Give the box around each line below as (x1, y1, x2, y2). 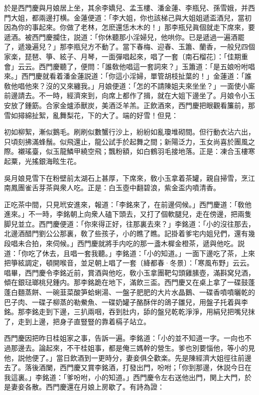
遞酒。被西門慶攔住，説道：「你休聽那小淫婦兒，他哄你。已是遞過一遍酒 (4, 31, 238, 42)
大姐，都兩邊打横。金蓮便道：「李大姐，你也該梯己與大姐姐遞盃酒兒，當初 (10, 12, 252, 22)
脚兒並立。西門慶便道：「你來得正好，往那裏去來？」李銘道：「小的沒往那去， (4, 218, 255, 229)
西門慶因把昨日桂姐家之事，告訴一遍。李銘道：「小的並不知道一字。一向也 (4, 333, 245, 343)
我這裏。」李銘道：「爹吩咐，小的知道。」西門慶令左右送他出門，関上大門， (4, 372, 245, 382)
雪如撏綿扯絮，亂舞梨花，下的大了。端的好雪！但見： (4, 110, 178, 120)
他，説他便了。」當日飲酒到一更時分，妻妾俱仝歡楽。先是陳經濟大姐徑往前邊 (4, 352, 252, 363)
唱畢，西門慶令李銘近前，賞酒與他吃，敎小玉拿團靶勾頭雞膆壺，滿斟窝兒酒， (4, 267, 255, 277)
